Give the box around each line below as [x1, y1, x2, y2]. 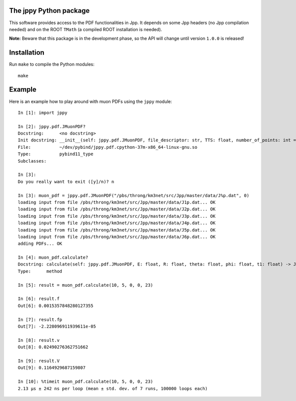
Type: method [18, 268, 63, 274]
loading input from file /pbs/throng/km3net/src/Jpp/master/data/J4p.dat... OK [18, 220, 216, 226]
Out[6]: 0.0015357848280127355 [18, 303, 94, 308]
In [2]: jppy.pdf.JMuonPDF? [18, 124, 86, 129]
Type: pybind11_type [18, 151, 94, 157]
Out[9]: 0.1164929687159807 [18, 365, 86, 370]
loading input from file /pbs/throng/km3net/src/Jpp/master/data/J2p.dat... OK [18, 206, 216, 212]
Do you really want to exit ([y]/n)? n [18, 179, 114, 184]
